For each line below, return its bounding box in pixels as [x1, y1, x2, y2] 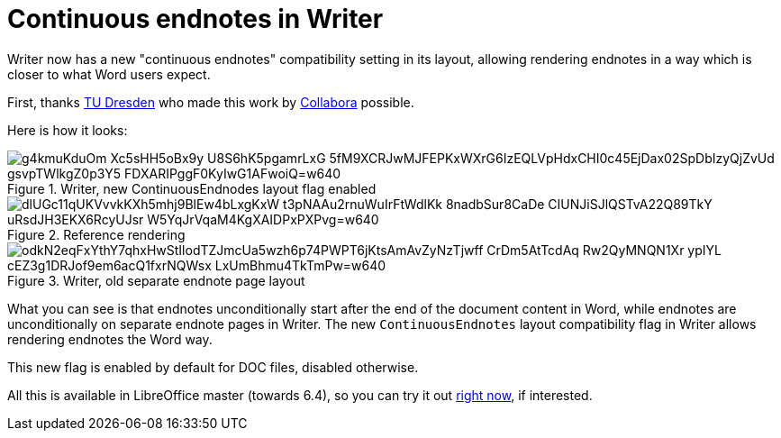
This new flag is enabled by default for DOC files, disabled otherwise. [7, 359, 419, 375]
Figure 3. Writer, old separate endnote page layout [7, 272, 305, 288]
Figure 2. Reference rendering [7, 226, 186, 242]
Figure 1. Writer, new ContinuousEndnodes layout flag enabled [7, 180, 377, 196]
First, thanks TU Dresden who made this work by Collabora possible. [7, 94, 414, 110]
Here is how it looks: [7, 122, 128, 138]
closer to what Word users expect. [7, 66, 211, 82]
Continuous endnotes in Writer [7, 4, 384, 34]
